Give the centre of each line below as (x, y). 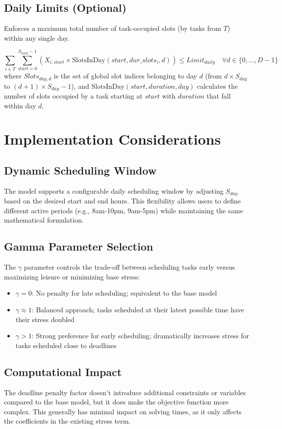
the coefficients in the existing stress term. (67, 421)
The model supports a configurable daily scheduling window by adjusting (114, 190)
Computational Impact (63, 371)
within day (20, 105)
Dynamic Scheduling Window (80, 170)
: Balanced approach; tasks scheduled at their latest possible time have (138, 310)
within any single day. (37, 38)
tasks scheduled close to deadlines (66, 345)
